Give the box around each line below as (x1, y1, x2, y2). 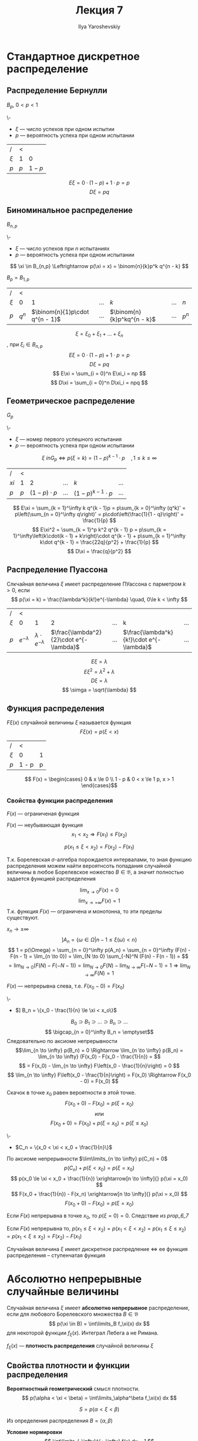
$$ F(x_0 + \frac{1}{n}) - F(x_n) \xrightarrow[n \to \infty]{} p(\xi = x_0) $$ (11, 1190, 187, 1197)
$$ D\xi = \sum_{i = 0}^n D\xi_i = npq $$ (50, 379, 149, 386)
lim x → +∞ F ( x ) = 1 (78, 897, 120, 905)
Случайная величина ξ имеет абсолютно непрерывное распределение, (6, 1304, 190, 1311)
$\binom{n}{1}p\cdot (31, 307, 89, 316)
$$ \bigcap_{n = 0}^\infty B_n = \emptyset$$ (45, 1028, 154, 1035)
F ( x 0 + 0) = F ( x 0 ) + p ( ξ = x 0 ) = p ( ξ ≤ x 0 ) (50, 1119, 149, 1128)
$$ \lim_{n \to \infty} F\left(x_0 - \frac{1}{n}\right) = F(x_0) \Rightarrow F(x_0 (7, 1071, 192, 1079)
